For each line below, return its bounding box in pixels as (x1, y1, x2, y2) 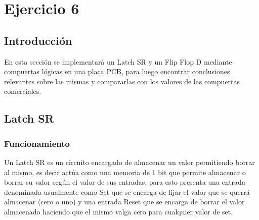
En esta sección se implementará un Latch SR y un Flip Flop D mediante (4, 56, 232, 67)
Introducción (4, 32, 72, 48)
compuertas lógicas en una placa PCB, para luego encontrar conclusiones (4, 66, 230, 77)
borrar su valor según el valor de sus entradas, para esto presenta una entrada (4, 177, 245, 187)
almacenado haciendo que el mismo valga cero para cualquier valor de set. (4, 206, 233, 216)
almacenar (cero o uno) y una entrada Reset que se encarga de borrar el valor (4, 196, 245, 207)
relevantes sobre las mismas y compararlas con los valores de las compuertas (4, 76, 240, 86)
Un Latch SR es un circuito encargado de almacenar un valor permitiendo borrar (4, 156, 255, 167)
